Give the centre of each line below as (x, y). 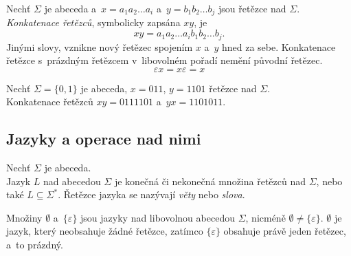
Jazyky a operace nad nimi (104, 139)
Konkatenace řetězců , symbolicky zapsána (93, 22)
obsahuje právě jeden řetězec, (285, 231)
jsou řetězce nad (252, 8)
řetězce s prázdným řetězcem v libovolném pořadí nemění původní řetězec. (165, 60)
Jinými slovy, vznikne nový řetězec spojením (100, 46)
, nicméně (265, 217)
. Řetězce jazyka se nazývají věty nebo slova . (151, 194)
